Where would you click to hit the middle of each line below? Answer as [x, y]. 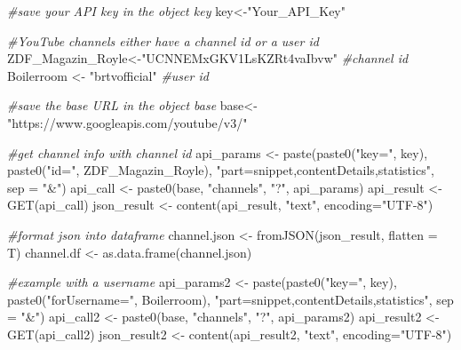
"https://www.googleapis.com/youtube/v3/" [127, 122]
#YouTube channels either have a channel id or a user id [163, 40]
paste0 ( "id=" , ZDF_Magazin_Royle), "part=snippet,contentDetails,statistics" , [221, 170]
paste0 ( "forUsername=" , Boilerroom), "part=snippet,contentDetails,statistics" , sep [230, 299]
